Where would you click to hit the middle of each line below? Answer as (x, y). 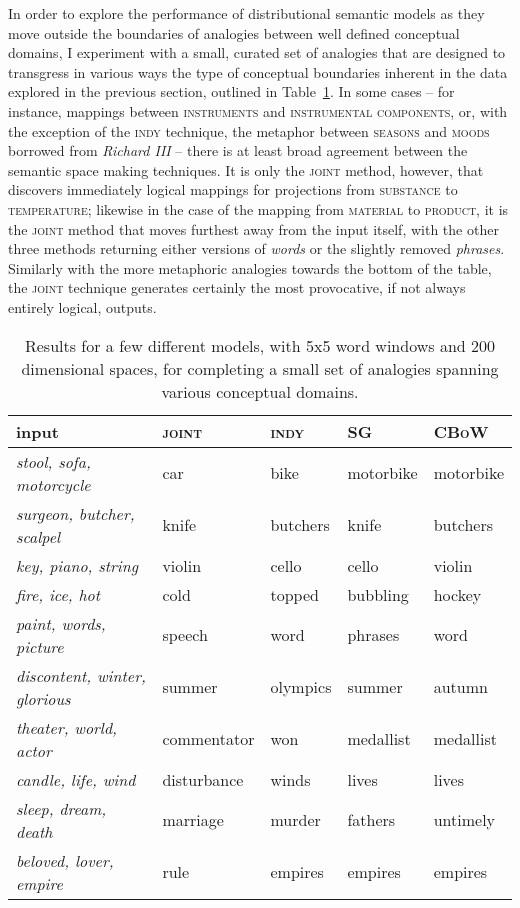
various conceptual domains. (260, 391)
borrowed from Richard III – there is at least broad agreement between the (238, 150)
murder (295, 819)
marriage (193, 819)
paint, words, (61, 623)
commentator (208, 738)
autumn (460, 686)
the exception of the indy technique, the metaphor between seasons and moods (249, 130)
